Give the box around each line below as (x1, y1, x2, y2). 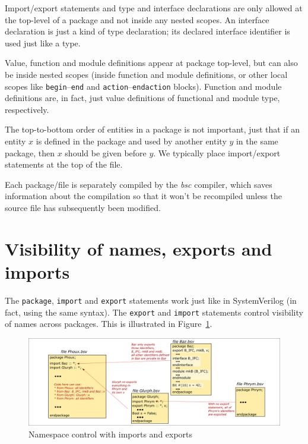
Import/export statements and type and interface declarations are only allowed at (5, 2, 303, 14)
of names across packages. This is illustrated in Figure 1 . (5, 317, 212, 330)
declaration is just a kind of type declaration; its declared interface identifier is (5, 25, 290, 37)
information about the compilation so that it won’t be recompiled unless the (5, 190, 282, 202)
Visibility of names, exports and (5, 236, 272, 260)
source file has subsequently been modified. (5, 201, 161, 213)
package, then (5, 146, 55, 159)
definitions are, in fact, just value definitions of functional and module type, (5, 92, 280, 104)
